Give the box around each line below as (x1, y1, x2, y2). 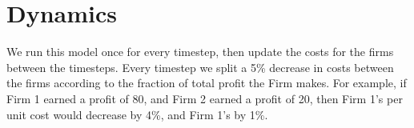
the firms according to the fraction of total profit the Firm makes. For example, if (6, 74, 407, 91)
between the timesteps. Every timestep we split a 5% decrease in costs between (6, 58, 394, 75)
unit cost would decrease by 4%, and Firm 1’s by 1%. (6, 106, 268, 122)
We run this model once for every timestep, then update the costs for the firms (6, 43, 394, 60)
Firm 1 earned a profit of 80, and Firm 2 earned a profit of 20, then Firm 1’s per (6, 90, 403, 106)
